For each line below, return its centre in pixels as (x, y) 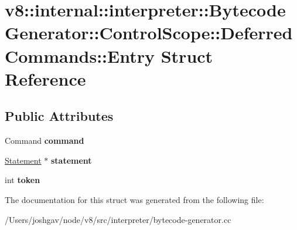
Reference (45, 78)
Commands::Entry (80, 55)
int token (23, 180)
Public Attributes (59, 116)
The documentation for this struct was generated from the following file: (134, 199)
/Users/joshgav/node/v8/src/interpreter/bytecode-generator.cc (118, 219)
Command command (45, 141)
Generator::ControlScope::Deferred (149, 33)
